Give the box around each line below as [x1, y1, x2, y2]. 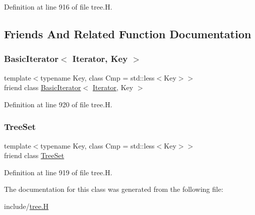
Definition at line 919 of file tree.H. [4, 167, 112, 177]
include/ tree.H [4, 200, 49, 211]
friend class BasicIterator [4, 82, 81, 93]
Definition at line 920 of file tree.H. [4, 99, 112, 109]
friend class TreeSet [4, 150, 65, 161]
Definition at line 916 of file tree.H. [4, 2, 112, 12]
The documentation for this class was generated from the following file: [4, 184, 223, 194]
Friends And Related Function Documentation [4, 26, 251, 41]
